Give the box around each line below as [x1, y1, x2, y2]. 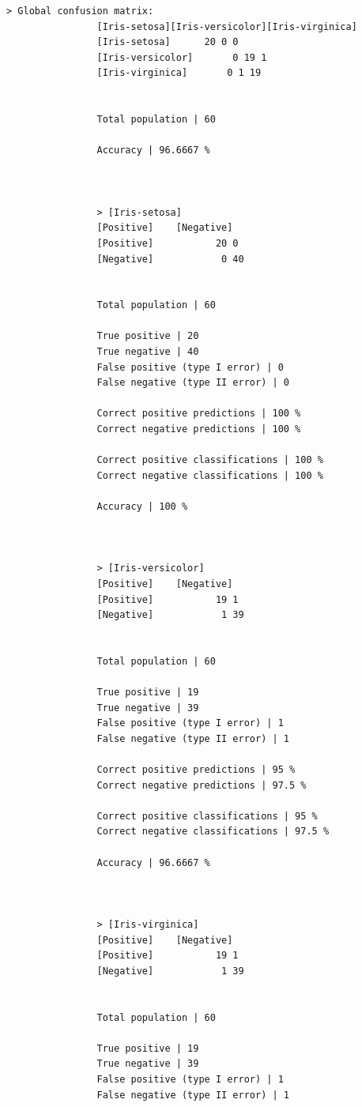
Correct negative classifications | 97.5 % [96, 826, 330, 838]
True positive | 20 [96, 330, 199, 342]
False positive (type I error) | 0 [96, 361, 284, 373]
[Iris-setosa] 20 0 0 [96, 36, 239, 48]
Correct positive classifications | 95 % [96, 810, 318, 822]
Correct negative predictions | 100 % [96, 424, 301, 435]
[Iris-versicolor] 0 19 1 [96, 51, 267, 63]
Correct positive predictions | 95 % [96, 764, 296, 776]
